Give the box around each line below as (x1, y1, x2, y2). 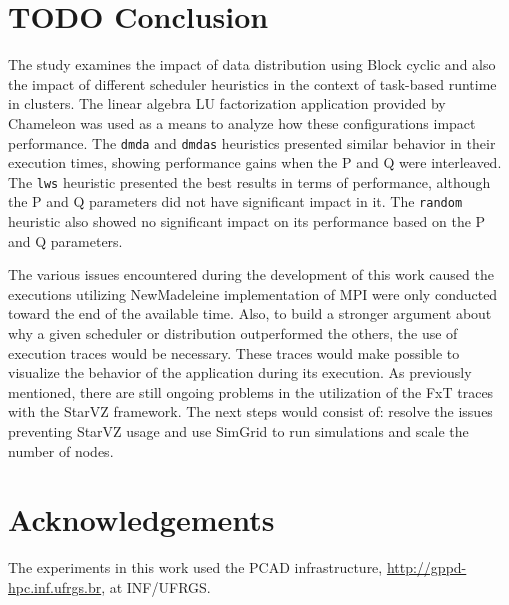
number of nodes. (8, 440, 114, 461)
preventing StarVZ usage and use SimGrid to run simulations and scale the (8, 421, 469, 441)
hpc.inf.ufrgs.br (8, 576, 102, 597)
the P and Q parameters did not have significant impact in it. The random (8, 191, 463, 212)
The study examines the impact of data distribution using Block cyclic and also (8, 54, 496, 75)
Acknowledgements (8, 499, 275, 540)
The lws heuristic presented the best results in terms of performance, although (8, 171, 491, 192)
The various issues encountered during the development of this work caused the (8, 264, 494, 285)
